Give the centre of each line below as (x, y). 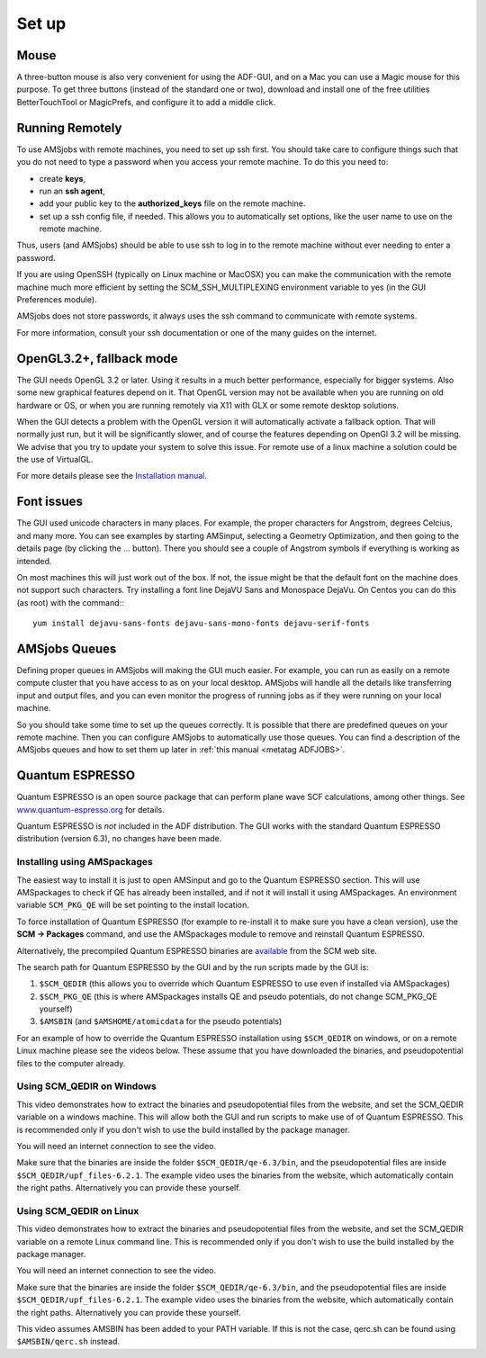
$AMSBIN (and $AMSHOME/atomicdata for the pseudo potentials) (161, 1021)
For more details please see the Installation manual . (112, 476)
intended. (34, 561)
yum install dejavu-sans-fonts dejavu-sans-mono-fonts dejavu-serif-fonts (201, 624)
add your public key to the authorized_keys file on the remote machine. (172, 203)
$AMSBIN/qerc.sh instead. (68, 1342)
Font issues (49, 502)
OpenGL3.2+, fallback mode (98, 359)
